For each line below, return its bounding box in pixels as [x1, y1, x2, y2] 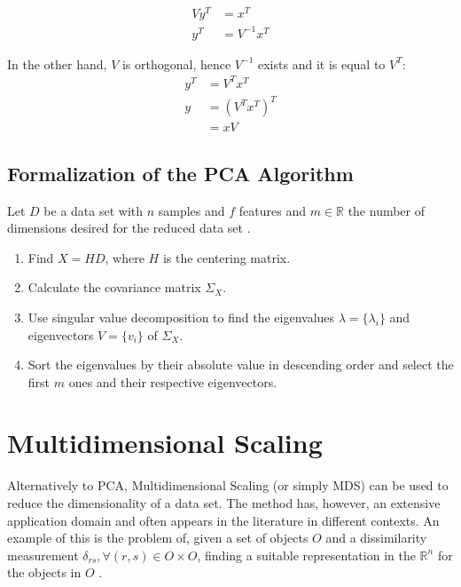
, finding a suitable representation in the [197, 545, 416, 564]
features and [238, 201, 306, 219]
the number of [348, 201, 426, 219]
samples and [158, 201, 225, 219]
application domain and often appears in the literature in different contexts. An [7, 511, 440, 529]
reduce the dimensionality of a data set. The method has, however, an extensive [7, 494, 441, 512]
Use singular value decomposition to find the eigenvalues [27, 307, 335, 326]
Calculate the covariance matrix [27, 278, 201, 297]
